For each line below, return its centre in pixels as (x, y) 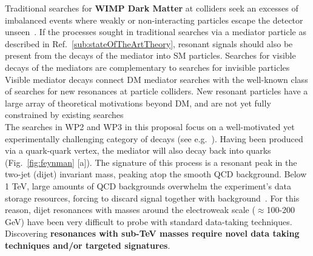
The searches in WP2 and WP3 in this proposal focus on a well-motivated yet (150, 126)
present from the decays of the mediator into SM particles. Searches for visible (150, 55)
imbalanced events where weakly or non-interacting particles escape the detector (154, 20)
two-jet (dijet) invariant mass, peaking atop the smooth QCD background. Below (156, 174)
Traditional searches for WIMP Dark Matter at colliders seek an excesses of (152, 8)
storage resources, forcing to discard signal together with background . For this (152, 198)
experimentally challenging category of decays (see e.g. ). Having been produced (154, 138)
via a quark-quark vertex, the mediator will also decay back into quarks (138, 150)
